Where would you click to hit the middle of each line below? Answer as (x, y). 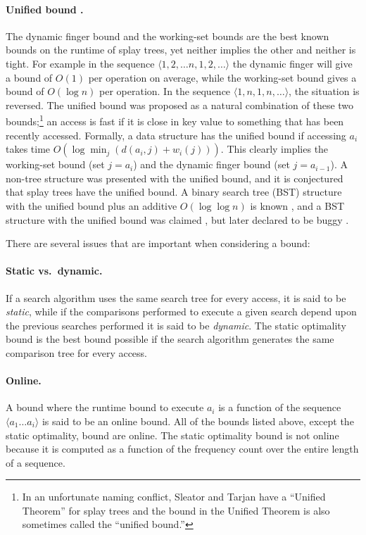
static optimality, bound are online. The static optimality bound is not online (172, 435)
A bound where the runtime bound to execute (105, 407)
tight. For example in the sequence (80, 63)
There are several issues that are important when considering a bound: (158, 243)
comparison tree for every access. (77, 352)
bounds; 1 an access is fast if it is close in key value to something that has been (175, 120)
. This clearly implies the (274, 149)
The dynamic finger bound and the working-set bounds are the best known (168, 36)
